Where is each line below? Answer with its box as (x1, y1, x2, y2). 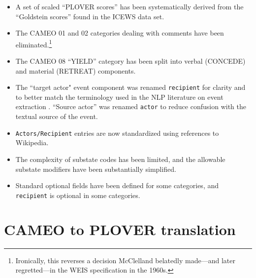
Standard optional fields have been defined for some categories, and (15, 180, 219, 191)
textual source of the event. (15, 111, 98, 121)
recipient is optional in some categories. (15, 190, 140, 200)
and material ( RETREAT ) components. (15, 65, 136, 76)
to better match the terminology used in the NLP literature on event (15, 91, 224, 102)
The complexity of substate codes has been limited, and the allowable (15, 154, 225, 164)
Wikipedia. (15, 137, 49, 148)
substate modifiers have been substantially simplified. (15, 163, 176, 174)
